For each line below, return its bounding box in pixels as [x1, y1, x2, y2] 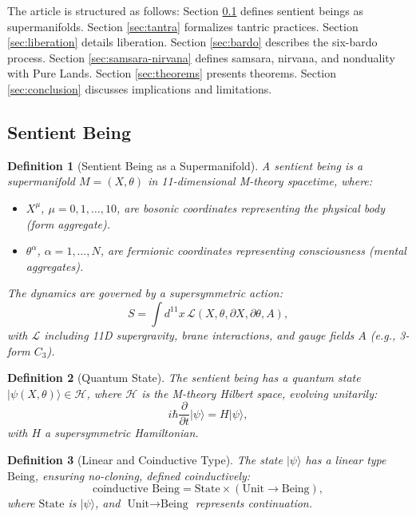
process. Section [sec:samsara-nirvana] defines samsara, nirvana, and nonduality [7, 49, 395, 66]
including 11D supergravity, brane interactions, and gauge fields [44, 326, 355, 343]
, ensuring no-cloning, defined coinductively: [34, 467, 251, 483]
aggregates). [26, 257, 84, 274]
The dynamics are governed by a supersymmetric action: [7, 284, 283, 301]
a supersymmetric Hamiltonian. [45, 424, 199, 441]
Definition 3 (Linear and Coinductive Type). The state [7, 451, 283, 467]
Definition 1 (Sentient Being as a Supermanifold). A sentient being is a [7, 157, 363, 173]
